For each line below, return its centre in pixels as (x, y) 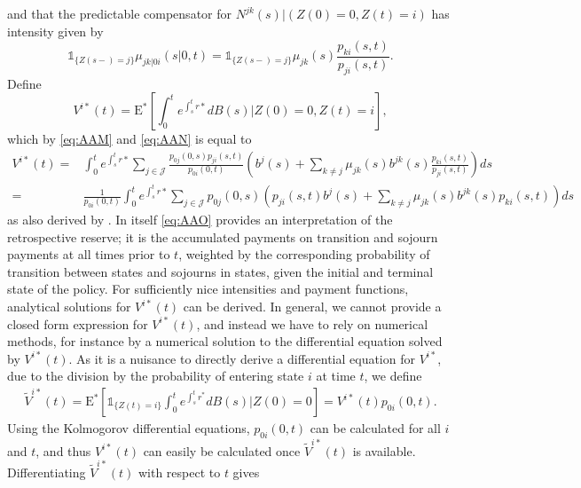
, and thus (63, 450)
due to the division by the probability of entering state (156, 376)
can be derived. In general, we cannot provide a (312, 307)
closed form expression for (78, 323)
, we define (393, 376)
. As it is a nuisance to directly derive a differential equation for (242, 358)
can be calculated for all (375, 428)
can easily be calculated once (222, 450)
